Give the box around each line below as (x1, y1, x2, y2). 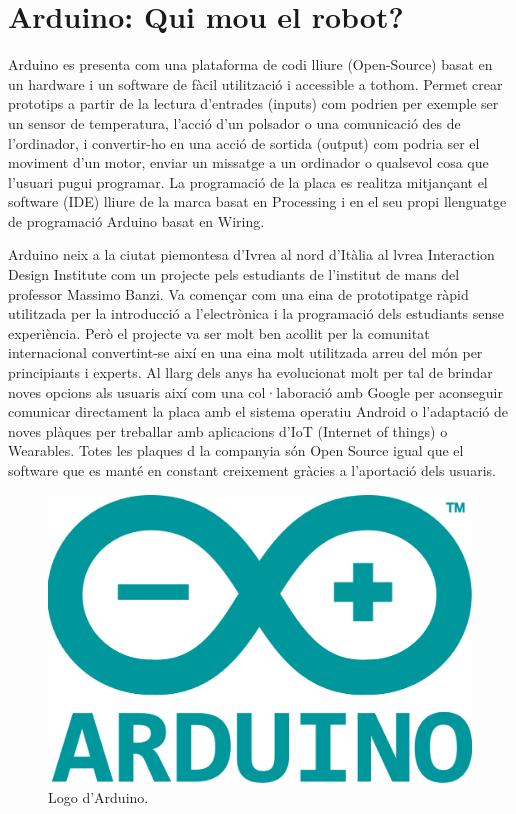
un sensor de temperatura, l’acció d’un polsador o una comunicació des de (8, 112, 461, 133)
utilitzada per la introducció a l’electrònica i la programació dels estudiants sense (8, 303, 505, 324)
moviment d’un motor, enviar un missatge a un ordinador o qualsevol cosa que (8, 152, 489, 173)
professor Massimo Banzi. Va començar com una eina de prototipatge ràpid (8, 283, 469, 304)
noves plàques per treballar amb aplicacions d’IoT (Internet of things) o (8, 420, 448, 441)
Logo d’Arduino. (48, 786, 149, 807)
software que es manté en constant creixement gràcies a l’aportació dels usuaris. (8, 460, 496, 480)
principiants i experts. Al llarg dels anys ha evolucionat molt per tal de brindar (8, 362, 493, 383)
